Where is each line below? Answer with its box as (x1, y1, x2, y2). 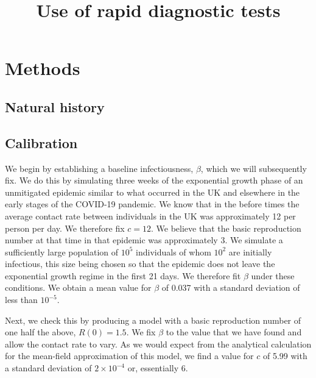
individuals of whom (136, 245, 211, 258)
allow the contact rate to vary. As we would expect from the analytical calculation (5, 337, 312, 350)
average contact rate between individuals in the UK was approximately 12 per (5, 209, 296, 222)
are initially (228, 245, 272, 258)
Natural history (5, 97, 105, 116)
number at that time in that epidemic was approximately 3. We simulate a (5, 234, 283, 246)
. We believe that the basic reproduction (151, 221, 301, 234)
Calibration (5, 133, 78, 152)
